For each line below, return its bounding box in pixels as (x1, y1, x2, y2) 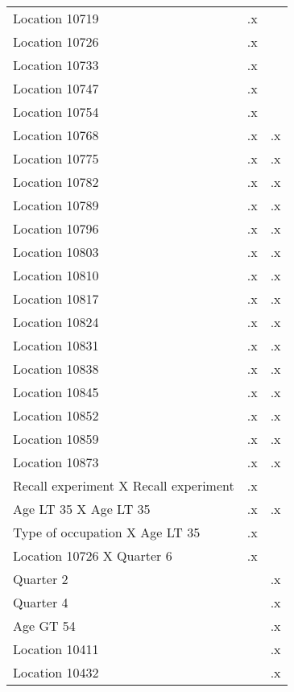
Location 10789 (13, 196, 99, 214)
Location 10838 (13, 359, 99, 378)
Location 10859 (13, 429, 99, 448)
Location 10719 (13, 9, 99, 27)
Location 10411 (13, 640, 99, 658)
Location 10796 (13, 219, 99, 238)
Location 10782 (13, 172, 99, 191)
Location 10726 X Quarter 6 (13, 546, 172, 565)
